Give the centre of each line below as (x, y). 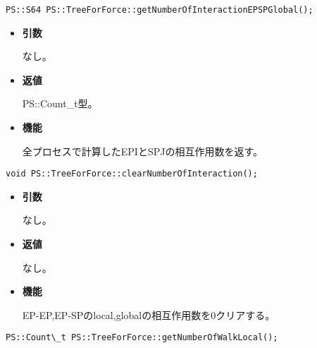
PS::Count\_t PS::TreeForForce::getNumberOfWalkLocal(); (142, 338)
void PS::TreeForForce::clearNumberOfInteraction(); (132, 174)
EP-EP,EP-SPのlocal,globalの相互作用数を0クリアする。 (149, 314)
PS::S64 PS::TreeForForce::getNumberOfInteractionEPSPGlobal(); (160, 10)
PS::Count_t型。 (60, 103)
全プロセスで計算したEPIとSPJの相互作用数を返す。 (143, 151)
